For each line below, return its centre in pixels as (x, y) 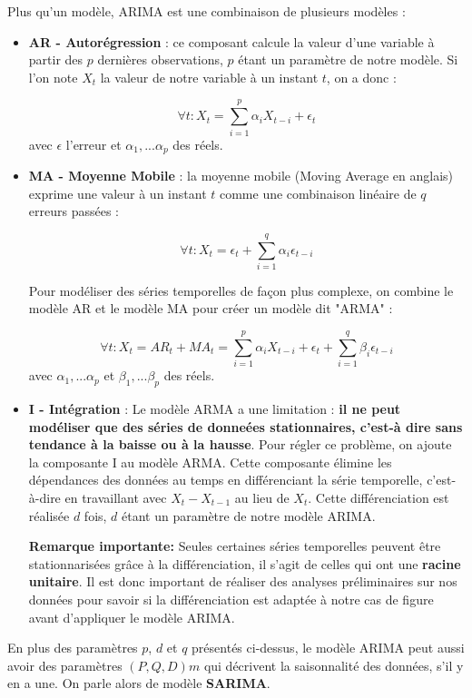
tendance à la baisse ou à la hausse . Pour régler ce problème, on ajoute (240, 444)
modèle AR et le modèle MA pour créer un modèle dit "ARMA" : (211, 308)
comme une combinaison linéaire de (318, 193)
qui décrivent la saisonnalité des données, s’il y (334, 665)
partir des (56, 59)
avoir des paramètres (65, 665)
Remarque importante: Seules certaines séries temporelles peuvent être (235, 546)
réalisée (49, 515)
